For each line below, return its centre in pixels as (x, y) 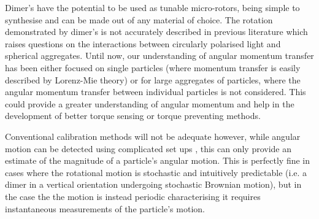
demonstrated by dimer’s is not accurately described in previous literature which (156, 32)
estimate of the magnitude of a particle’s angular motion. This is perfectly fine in (158, 160)
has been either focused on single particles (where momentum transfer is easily (153, 67)
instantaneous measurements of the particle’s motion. (105, 208)
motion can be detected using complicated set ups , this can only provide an (148, 148)
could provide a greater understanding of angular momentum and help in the (150, 103)
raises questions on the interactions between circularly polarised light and (143, 43)
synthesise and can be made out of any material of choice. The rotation (139, 19)
